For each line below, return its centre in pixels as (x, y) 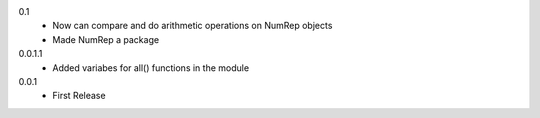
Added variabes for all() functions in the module (151, 67)
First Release (79, 96)
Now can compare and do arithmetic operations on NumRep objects (192, 26)
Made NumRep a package (106, 39)
